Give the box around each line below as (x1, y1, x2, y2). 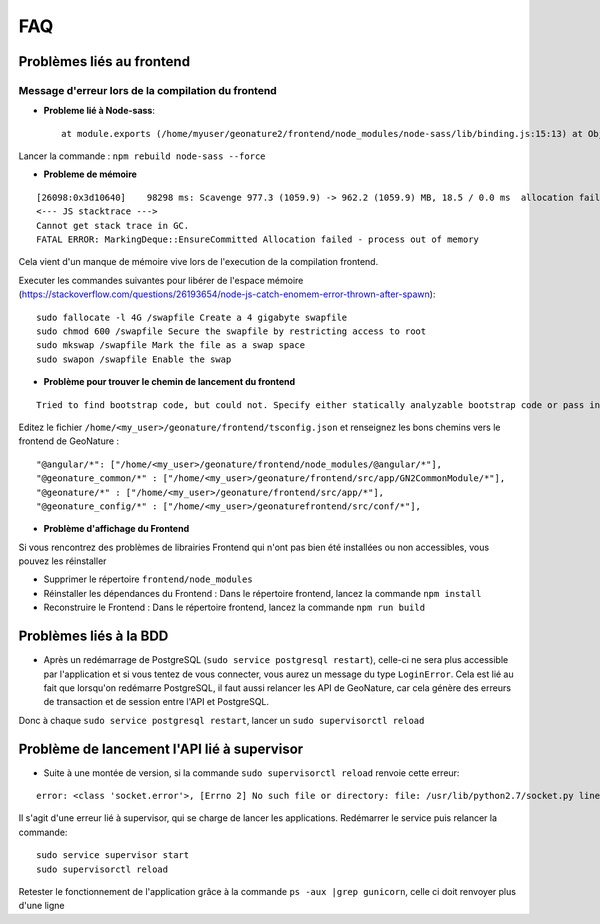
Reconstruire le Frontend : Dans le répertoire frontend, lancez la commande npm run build (43, 601, 425, 614)
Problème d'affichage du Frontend (43, 523, 190, 535)
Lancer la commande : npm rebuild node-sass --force (18, 150, 266, 162)
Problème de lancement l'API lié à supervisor (18, 740, 304, 757)
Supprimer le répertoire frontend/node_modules (43, 573, 254, 585)
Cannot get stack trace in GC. (36, 220, 190, 231)
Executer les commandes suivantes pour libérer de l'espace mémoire (18, 274, 304, 286)
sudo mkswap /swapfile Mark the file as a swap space (36, 340, 305, 351)
